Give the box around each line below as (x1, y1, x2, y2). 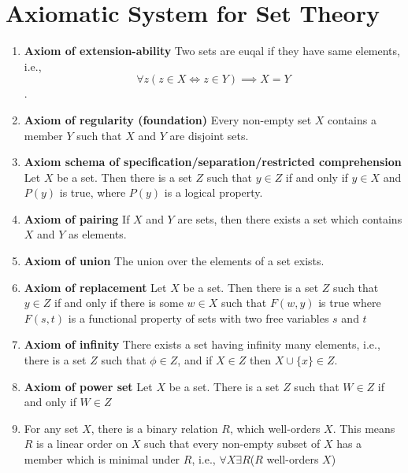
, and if (177, 352, 213, 368)
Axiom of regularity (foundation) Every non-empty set (24, 111, 312, 127)
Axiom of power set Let (24, 378, 153, 394)
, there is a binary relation (91, 419, 218, 436)
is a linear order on (36, 435, 128, 452)
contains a (328, 111, 376, 127)
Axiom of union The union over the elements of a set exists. (24, 253, 325, 269)
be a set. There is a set (169, 378, 280, 394)
